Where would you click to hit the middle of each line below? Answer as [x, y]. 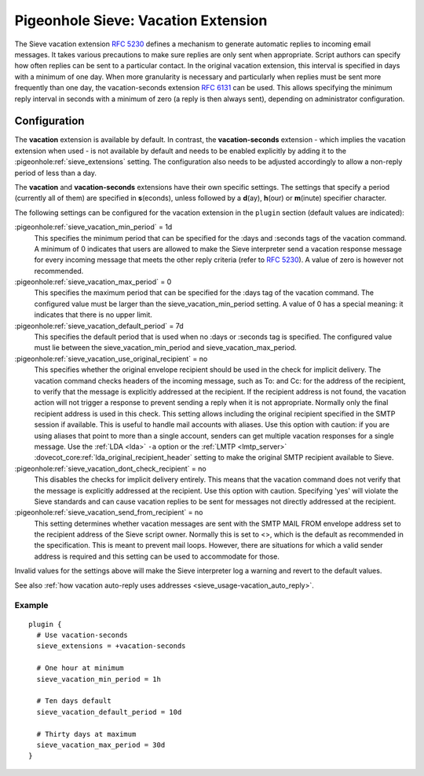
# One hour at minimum [80, 668]
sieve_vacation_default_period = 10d [109, 712]
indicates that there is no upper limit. [93, 315]
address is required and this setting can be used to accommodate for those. [157, 556]
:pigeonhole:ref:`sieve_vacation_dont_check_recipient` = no [111, 468]
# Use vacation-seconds [82, 635]
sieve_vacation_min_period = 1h [99, 679]
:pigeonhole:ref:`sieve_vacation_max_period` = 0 [93, 282]
